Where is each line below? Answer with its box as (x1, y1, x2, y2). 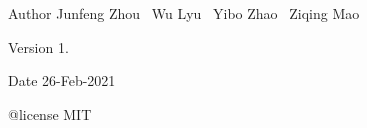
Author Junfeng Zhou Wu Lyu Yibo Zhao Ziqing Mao (8, 3, 360, 23)
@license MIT (8, 103, 92, 124)
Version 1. (8, 36, 69, 57)
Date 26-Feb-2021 (8, 70, 116, 91)
